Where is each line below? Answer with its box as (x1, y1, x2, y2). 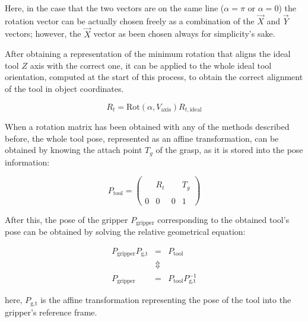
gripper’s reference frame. (5, 305, 97, 318)
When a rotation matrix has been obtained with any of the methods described (5, 120, 290, 133)
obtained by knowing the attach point (5, 144, 142, 156)
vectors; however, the (5, 27, 81, 40)
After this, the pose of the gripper (5, 213, 128, 225)
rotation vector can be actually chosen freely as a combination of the (5, 14, 255, 27)
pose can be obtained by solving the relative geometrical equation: (5, 225, 246, 238)
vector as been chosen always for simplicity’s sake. (93, 27, 275, 40)
